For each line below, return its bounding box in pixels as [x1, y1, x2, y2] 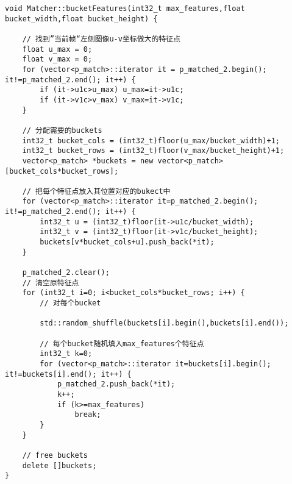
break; [74, 410, 101, 419]
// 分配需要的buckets [22, 126, 102, 135]
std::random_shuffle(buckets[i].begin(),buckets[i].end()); [40, 319, 289, 328]
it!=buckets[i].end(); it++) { [5, 369, 132, 379]
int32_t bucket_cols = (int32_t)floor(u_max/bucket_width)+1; [22, 136, 280, 145]
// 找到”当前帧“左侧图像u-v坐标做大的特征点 [22, 34, 181, 43]
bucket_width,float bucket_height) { [5, 14, 158, 23]
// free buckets [22, 450, 88, 460]
